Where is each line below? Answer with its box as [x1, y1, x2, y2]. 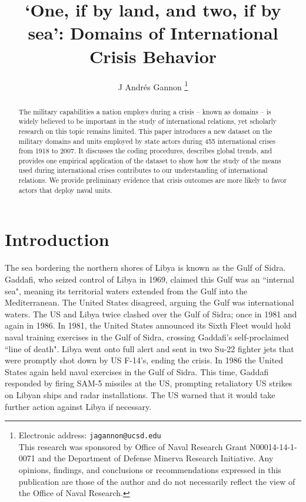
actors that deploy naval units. [18, 185, 112, 195]
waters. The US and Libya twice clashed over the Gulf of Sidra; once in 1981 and [5, 307, 297, 320]
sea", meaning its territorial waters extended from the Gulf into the [5, 284, 248, 297]
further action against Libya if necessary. [5, 400, 152, 412]
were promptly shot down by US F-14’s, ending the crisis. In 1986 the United [5, 354, 284, 366]
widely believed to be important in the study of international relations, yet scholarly [18, 116, 277, 126]
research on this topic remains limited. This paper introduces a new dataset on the [18, 126, 272, 136]
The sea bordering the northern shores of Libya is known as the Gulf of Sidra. [5, 261, 286, 274]
